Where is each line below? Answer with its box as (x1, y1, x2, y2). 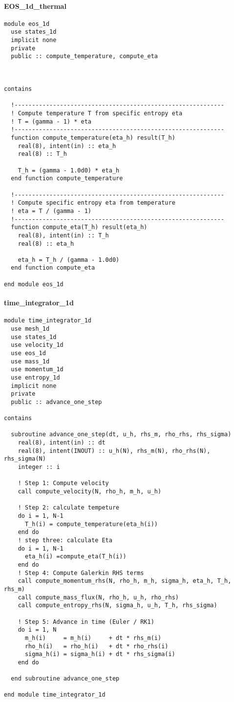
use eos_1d (11, 349, 46, 357)
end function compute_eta (11, 264, 95, 272)
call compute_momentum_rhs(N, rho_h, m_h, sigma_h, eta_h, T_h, (18, 577, 232, 585)
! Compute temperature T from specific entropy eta (11, 110, 183, 117)
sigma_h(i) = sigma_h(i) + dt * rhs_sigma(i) (24, 651, 175, 658)
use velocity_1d (11, 341, 64, 349)
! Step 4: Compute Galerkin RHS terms (18, 569, 144, 576)
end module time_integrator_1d (4, 691, 106, 699)
